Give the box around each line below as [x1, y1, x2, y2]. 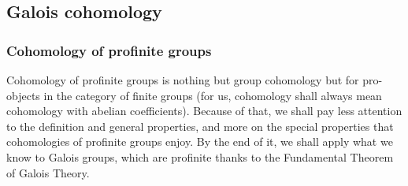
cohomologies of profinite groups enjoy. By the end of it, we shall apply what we [6, 133, 393, 150]
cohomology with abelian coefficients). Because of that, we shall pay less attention [6, 102, 402, 119]
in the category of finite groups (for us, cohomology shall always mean [43, 87, 382, 103]
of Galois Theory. [6, 164, 90, 180]
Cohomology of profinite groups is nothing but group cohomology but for [6, 72, 359, 87]
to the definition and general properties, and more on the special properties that [6, 117, 394, 134]
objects [6, 87, 40, 103]
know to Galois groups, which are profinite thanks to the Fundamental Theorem [6, 148, 394, 165]
